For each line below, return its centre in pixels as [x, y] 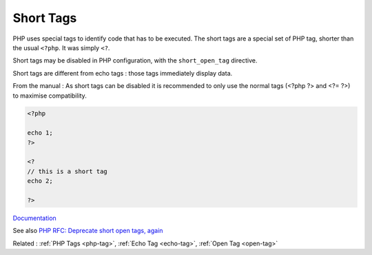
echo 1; [40, 133]
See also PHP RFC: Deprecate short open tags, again [88, 231]
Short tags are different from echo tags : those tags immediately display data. [123, 73]
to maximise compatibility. [50, 96]
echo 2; [40, 181]
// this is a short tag [68, 171]
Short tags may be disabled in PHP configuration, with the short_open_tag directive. [135, 60]
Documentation [34, 218]
